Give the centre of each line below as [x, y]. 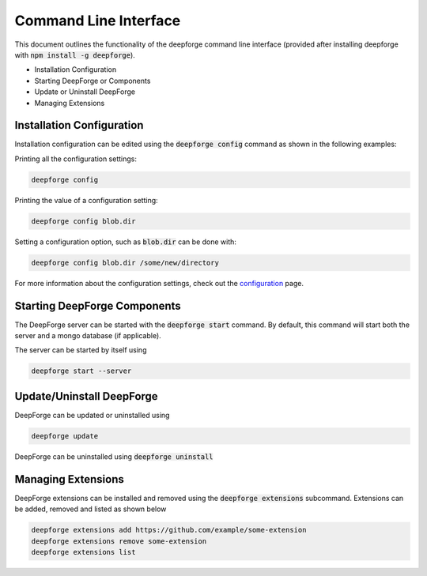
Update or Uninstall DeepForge [85, 92]
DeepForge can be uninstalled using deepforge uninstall [114, 456]
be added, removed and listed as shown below [91, 509]
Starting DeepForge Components [98, 305]
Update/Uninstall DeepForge [86, 396]
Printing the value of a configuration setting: [86, 200]
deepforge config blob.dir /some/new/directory [125, 262]
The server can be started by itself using [81, 350]
